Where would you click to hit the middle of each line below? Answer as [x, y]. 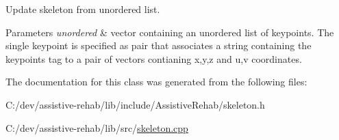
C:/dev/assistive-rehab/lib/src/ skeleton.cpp [97, 127]
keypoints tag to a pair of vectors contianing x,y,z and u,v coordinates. [154, 58]
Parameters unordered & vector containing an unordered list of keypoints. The [170, 32]
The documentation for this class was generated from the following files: [156, 82]
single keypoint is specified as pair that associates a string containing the [159, 45]
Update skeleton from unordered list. [83, 9]
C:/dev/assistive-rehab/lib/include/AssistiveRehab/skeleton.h [135, 104]
